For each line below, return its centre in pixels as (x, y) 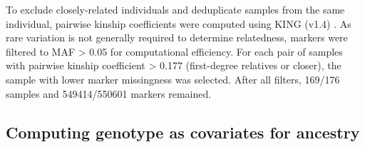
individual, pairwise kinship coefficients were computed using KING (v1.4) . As (179, 23)
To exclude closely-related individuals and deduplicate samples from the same (175, 9)
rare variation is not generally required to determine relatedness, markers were (177, 37)
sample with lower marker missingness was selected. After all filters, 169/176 (173, 79)
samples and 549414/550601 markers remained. (109, 93)
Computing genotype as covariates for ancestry (183, 132)
